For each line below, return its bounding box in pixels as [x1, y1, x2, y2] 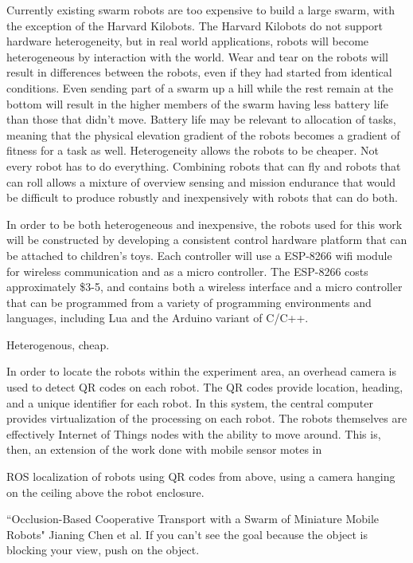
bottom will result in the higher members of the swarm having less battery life [6, 95, 389, 112]
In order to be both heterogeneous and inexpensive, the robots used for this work [6, 215, 403, 232]
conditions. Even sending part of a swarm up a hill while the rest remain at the [6, 79, 393, 96]
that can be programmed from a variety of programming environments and [6, 293, 372, 310]
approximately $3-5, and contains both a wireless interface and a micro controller [6, 278, 403, 295]
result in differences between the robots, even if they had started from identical [6, 64, 392, 81]
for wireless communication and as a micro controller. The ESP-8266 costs [6, 262, 368, 279]
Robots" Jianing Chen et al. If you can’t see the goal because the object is [6, 526, 368, 542]
